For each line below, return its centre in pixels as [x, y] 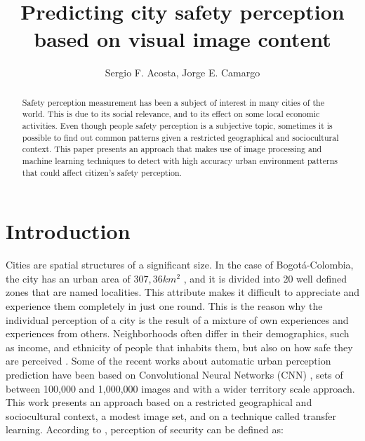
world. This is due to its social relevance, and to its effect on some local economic [171, 114]
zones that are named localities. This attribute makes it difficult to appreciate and [183, 292]
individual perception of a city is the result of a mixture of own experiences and [177, 319]
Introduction [68, 231]
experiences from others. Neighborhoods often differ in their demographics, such [178, 333]
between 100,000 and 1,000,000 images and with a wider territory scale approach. [180, 388]
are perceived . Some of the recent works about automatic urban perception [168, 361]
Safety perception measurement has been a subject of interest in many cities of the [173, 102]
